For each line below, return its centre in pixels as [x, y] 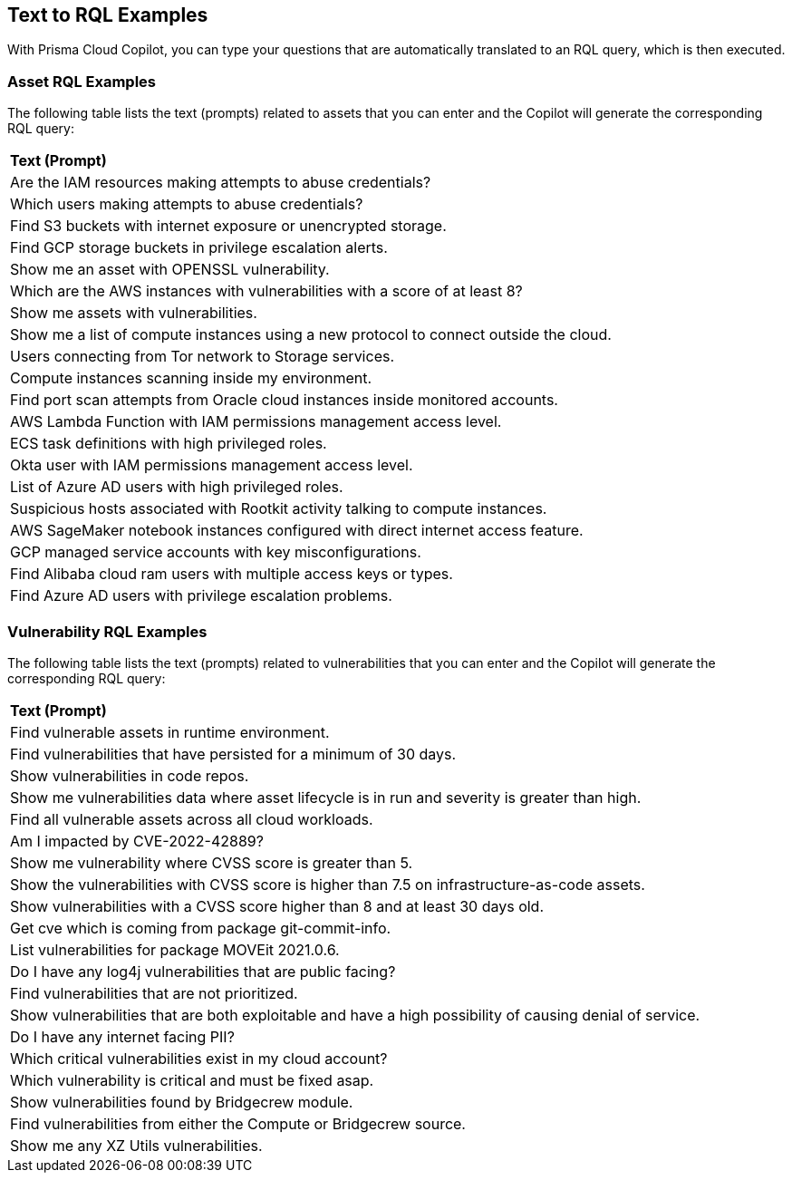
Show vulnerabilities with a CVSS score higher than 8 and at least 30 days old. [277, 906]
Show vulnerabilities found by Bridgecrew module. [182, 1102]
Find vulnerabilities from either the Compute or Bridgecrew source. [238, 1123]
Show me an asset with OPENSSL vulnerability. [170, 270]
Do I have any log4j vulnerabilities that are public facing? [203, 971]
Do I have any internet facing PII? [122, 1036]
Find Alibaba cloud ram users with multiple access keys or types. [232, 574]
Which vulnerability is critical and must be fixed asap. [192, 1080]
